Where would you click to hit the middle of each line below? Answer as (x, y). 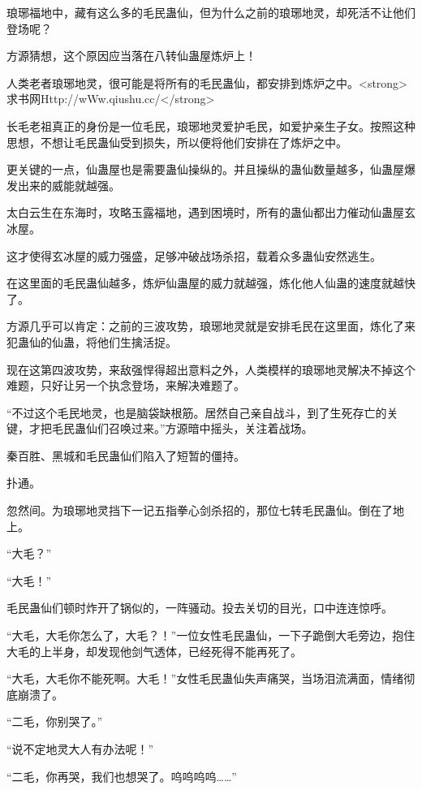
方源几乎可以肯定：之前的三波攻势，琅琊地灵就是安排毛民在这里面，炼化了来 (211, 326)
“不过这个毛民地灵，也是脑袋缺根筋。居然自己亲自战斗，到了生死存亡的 (197, 412)
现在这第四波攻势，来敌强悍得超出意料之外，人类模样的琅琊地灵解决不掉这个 (211, 369)
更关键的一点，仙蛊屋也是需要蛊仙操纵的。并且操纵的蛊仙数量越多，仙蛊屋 (205, 169)
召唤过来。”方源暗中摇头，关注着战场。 (211, 428)
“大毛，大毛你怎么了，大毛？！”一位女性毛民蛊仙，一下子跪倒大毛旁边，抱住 (211, 635)
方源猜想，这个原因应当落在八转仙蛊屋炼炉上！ (131, 56)
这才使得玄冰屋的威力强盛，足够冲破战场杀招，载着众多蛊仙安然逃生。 (194, 255)
